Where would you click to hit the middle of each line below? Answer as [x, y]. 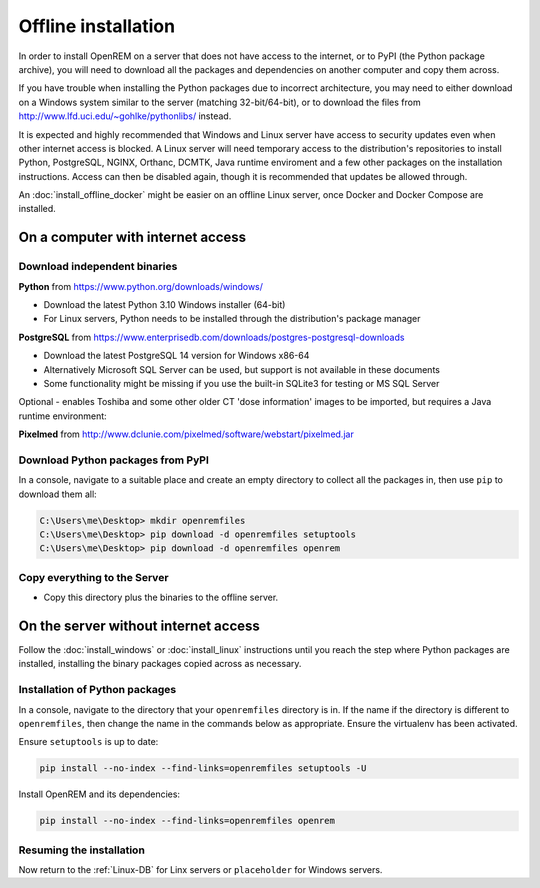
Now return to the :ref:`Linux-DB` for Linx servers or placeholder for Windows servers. [200, 870]
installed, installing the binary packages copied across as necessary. [160, 664]
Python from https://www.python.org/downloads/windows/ [141, 286]
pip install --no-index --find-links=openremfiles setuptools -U [203, 768]
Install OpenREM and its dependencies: [99, 794]
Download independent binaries [98, 267]
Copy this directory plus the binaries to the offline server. [161, 597]
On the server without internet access [139, 625]
